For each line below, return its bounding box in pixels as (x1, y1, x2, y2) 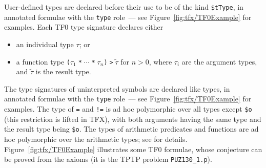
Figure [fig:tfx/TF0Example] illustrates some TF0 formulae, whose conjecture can (4, 143, 262, 154)
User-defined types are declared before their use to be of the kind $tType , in (4, 2, 243, 12)
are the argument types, (181, 56, 257, 67)
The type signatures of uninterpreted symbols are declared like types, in (4, 83, 230, 94)
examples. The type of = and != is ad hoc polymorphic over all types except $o (4, 103, 252, 114)
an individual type (16, 38, 74, 49)
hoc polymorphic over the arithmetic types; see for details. (4, 133, 188, 144)
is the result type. (35, 66, 91, 77)
